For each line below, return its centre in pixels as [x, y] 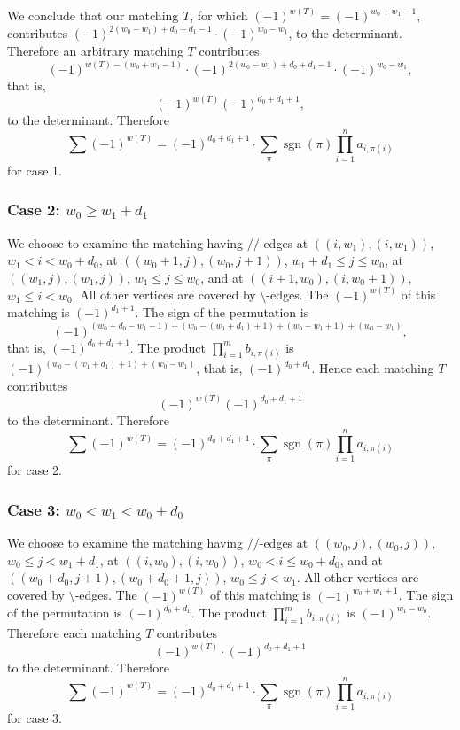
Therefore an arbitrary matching [95, 51]
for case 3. [35, 718]
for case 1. [35, 170]
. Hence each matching [373, 368]
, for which [219, 16]
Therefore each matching [74, 633]
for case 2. [35, 470]
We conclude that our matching [93, 16]
